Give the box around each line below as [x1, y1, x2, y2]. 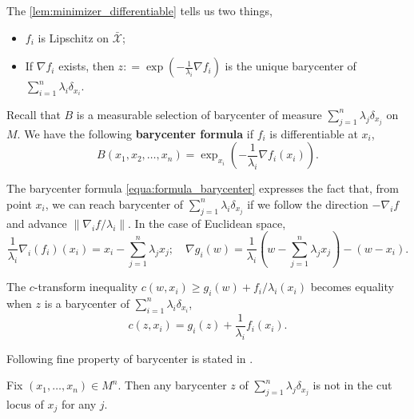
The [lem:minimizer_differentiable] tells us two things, [6, 2, 273, 18]
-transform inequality [34, 278, 138, 295]
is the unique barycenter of [225, 58, 356, 74]
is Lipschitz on [38, 29, 109, 46]
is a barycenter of [44, 294, 130, 311]
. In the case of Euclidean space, [128, 214, 286, 231]
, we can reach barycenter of [45, 195, 184, 212]
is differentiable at [269, 125, 358, 142]
